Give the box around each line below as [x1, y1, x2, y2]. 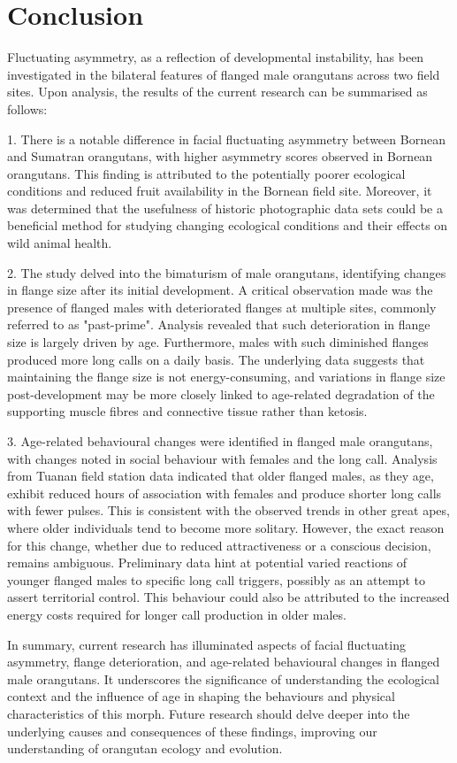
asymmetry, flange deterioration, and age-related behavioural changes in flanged [7, 652, 440, 671]
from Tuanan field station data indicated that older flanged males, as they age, [7, 466, 434, 485]
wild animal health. [7, 234, 112, 252]
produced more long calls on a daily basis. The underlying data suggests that [7, 350, 425, 368]
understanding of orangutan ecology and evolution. [7, 739, 283, 758]
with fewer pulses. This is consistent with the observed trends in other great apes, [7, 501, 450, 520]
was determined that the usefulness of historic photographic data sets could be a [7, 198, 443, 217]
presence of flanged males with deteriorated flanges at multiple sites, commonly [7, 297, 437, 316]
